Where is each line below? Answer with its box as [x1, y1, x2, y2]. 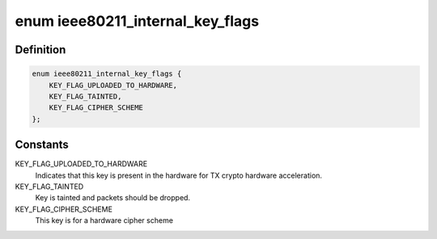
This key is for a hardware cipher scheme [35, 216, 174, 225]
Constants [15, 138, 69, 152]
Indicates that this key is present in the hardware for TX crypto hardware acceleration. [35, 170, 323, 180]
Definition [15, 43, 66, 57]
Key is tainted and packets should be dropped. [35, 193, 190, 203]
